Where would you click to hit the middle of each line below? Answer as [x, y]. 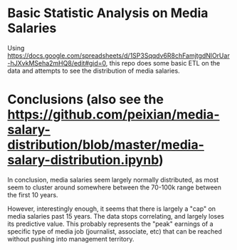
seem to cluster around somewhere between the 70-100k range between [115, 187]
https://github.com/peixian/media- [114, 115]
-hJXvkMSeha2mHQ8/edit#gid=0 [57, 63]
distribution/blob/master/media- [106, 145]
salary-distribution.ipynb [83, 160]
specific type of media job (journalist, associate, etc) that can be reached [115, 231]
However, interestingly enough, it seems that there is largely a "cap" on [111, 209]
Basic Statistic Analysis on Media [108, 13]
